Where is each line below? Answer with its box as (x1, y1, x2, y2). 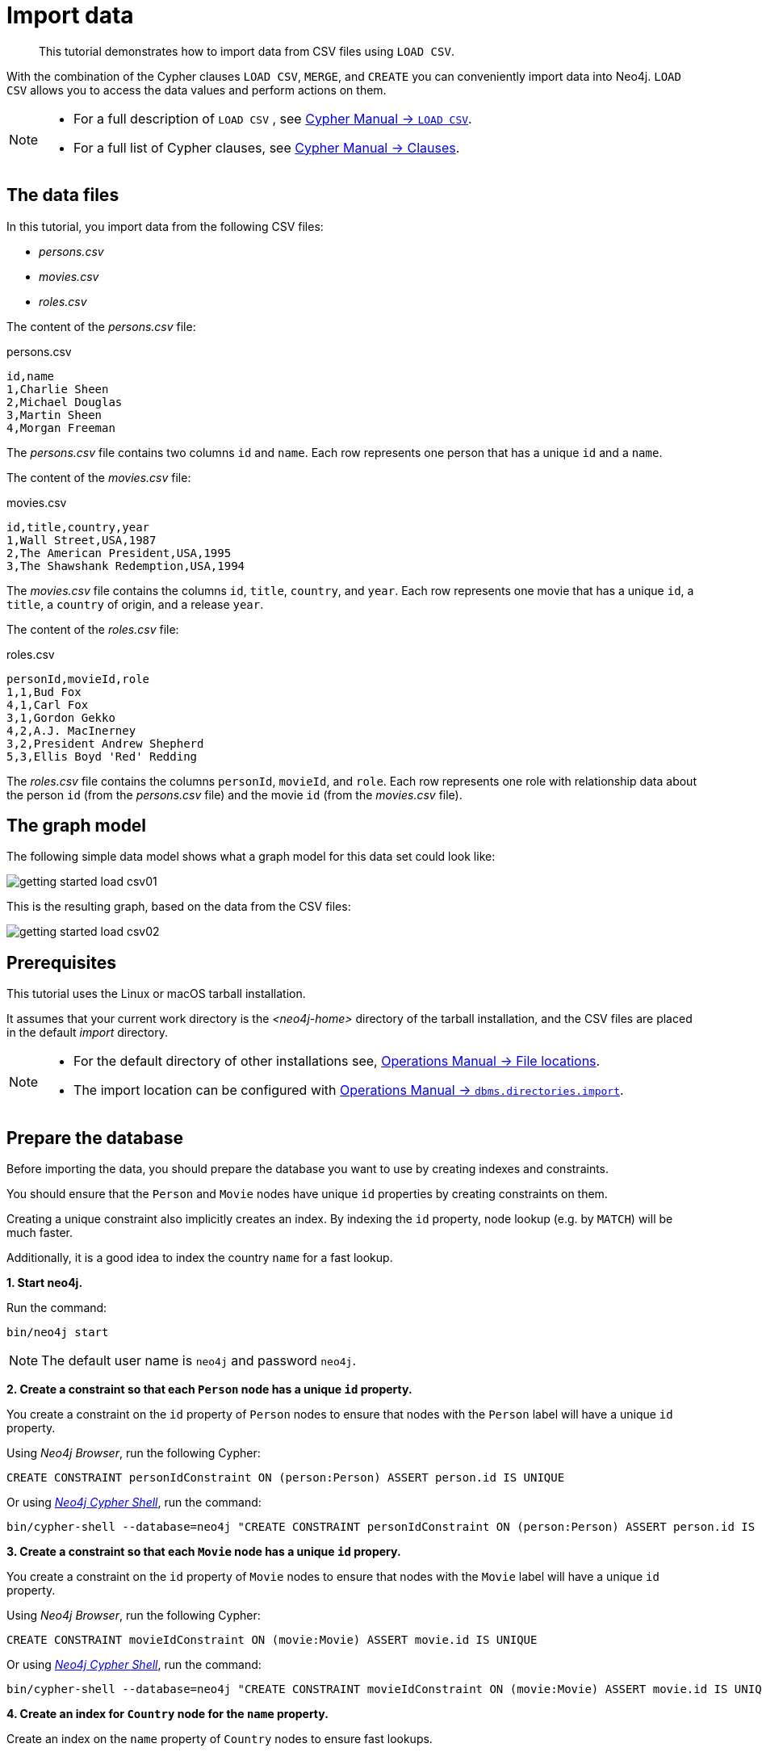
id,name (6, 369, 55, 383)
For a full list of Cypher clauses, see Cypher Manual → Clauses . (73, 139, 460, 156)
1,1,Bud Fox (6, 685, 82, 698)
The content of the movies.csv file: (6, 470, 191, 484)
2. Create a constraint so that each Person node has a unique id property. (6, 1382, 412, 1397)
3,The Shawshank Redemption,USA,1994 (6, 559, 245, 572)
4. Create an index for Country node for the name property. (6, 1707, 329, 1721)
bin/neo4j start (6, 1326, 109, 1339)
